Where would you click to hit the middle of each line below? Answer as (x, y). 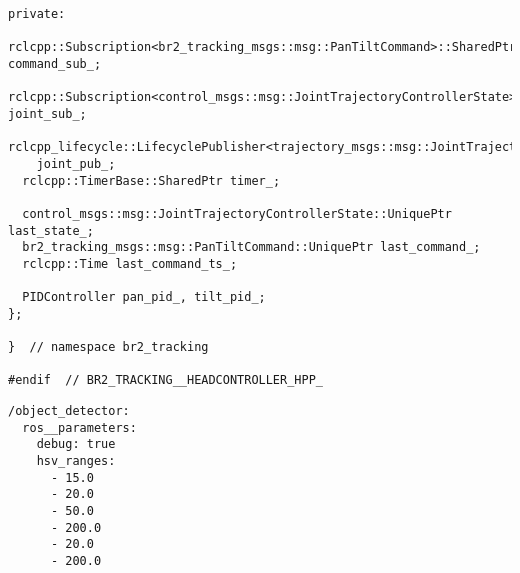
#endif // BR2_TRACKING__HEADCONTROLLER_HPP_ (165, 380)
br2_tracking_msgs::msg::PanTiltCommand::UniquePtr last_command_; (251, 247)
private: (37, 14)
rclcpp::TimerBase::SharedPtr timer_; (151, 180)
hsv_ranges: (76, 461)
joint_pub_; (76, 163)
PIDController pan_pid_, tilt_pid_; (144, 297)
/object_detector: (69, 411)
